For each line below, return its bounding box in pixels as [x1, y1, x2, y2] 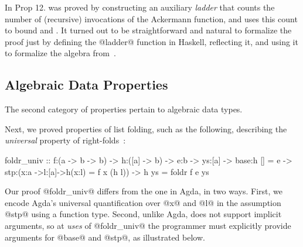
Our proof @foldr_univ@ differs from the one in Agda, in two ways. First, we [5, 185, 282, 197]
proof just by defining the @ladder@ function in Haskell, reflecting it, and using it [5, 35, 298, 47]
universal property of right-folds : [5, 134, 126, 146]
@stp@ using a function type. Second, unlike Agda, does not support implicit [5, 208, 282, 220]
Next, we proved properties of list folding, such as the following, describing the [5, 122, 287, 135]
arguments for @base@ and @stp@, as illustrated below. [5, 231, 205, 243]
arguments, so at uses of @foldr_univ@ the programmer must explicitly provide [5, 219, 291, 231]
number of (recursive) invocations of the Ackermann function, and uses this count [5, 12, 298, 25]
